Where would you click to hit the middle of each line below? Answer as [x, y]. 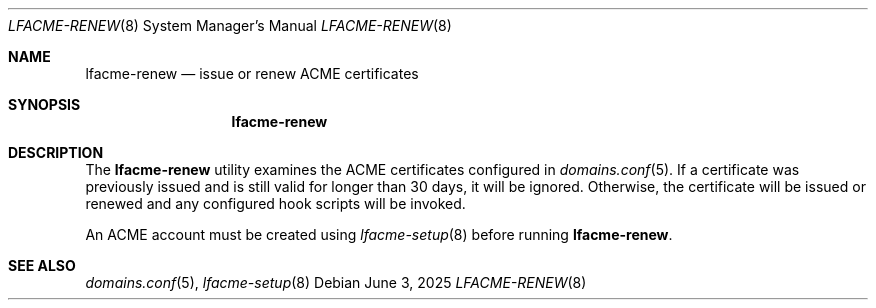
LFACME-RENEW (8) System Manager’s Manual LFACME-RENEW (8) [230, 25]
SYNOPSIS [44, 104]
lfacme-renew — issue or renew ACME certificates [252, 73]
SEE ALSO [42, 265]
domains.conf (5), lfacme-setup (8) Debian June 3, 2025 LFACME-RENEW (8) [336, 282]
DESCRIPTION [56, 152]
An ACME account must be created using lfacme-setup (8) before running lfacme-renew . [379, 234]
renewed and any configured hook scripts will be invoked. [275, 203]
